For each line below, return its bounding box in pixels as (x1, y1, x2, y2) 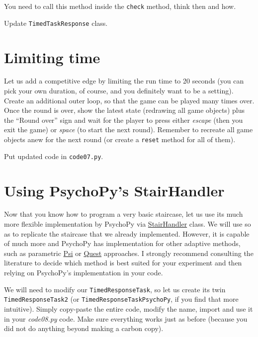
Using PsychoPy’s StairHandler (4, 180, 225, 200)
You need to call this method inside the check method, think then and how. (4, 1, 236, 11)
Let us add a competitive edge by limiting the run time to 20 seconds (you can (4, 76, 244, 86)
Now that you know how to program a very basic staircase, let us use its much (4, 209, 243, 219)
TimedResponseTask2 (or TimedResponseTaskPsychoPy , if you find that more (4, 294, 239, 304)
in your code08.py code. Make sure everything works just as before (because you (4, 313, 248, 324)
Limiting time (4, 47, 100, 67)
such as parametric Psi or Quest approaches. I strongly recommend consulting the (4, 248, 254, 258)
